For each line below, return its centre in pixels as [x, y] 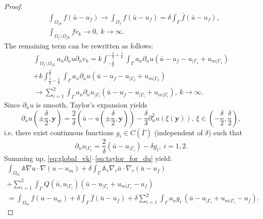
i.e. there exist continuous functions [59, 132]
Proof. [13, 6]
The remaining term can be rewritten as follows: [79, 45]
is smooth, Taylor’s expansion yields [92, 104]
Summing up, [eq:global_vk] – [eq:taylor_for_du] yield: [88, 158]
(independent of [178, 132]
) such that [225, 132]
